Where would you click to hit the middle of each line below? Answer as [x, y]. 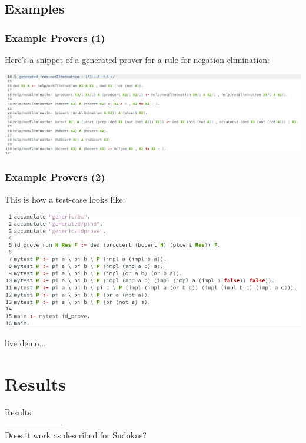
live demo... [25, 343]
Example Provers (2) [55, 177]
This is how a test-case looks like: [65, 199]
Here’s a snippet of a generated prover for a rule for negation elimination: [137, 59]
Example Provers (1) [55, 37]
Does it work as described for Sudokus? [76, 435]
